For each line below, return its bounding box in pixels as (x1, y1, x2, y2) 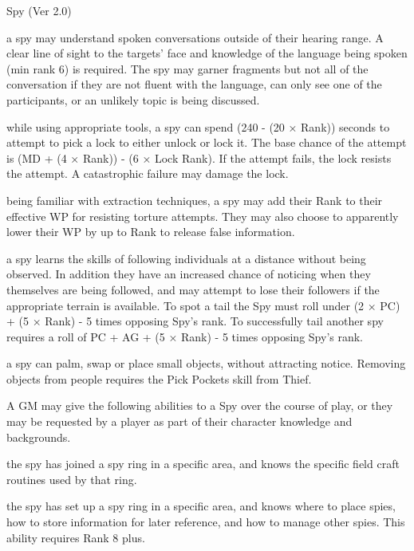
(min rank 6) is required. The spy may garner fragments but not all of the (6, 60, 369, 77)
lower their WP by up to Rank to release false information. (6, 223, 295, 240)
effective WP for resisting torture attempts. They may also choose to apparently (6, 207, 399, 224)
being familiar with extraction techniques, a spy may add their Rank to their (6, 191, 383, 208)
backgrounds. (6, 428, 71, 445)
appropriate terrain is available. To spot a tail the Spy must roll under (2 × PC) (6, 297, 400, 313)
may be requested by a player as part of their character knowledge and (6, 413, 353, 430)
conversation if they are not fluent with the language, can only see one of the (6, 76, 382, 92)
